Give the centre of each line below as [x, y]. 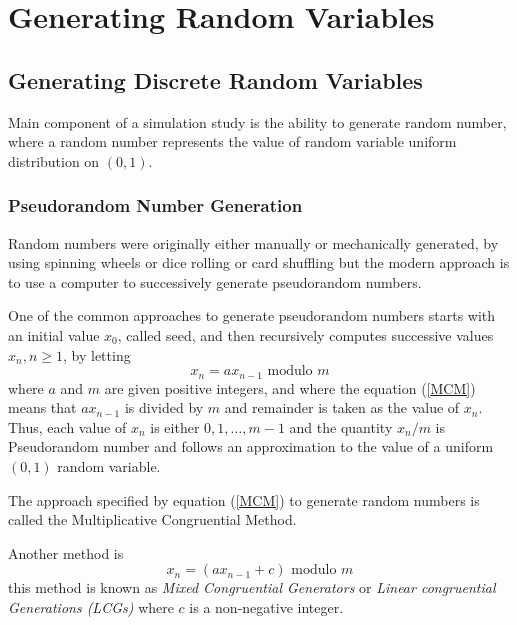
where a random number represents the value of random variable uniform [232, 141]
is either [175, 426]
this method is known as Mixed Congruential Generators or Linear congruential [252, 587]
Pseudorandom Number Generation [155, 205]
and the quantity [341, 426]
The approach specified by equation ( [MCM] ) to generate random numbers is [244, 499]
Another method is [66, 552]
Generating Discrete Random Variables [215, 79]
